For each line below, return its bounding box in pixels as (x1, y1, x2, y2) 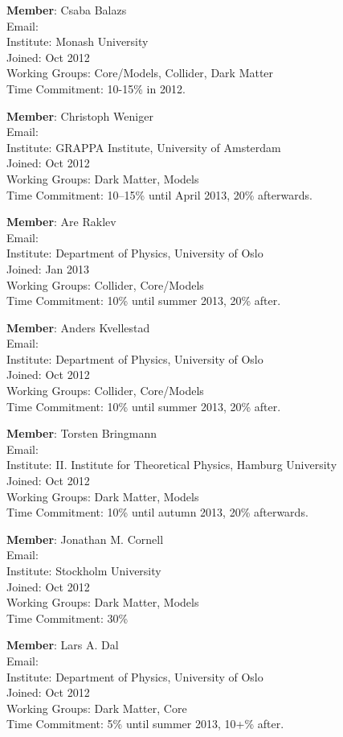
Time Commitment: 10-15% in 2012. (6, 80, 186, 97)
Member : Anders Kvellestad (6, 319, 150, 336)
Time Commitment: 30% (6, 609, 129, 626)
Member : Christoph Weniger (6, 107, 153, 124)
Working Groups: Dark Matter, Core (6, 699, 187, 716)
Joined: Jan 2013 (6, 260, 90, 277)
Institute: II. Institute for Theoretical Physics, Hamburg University (6, 456, 337, 473)
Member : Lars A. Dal (6, 636, 119, 653)
